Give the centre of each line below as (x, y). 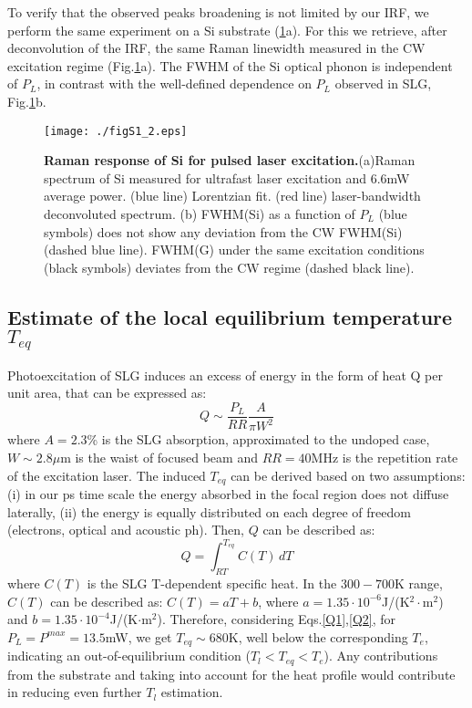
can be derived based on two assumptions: (348, 475)
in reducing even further (75, 692)
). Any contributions (381, 656)
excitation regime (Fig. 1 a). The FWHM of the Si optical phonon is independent (230, 65)
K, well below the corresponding (318, 636)
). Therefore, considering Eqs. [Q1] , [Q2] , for (277, 619)
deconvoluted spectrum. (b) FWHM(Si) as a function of (200, 213)
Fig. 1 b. (27, 101)
